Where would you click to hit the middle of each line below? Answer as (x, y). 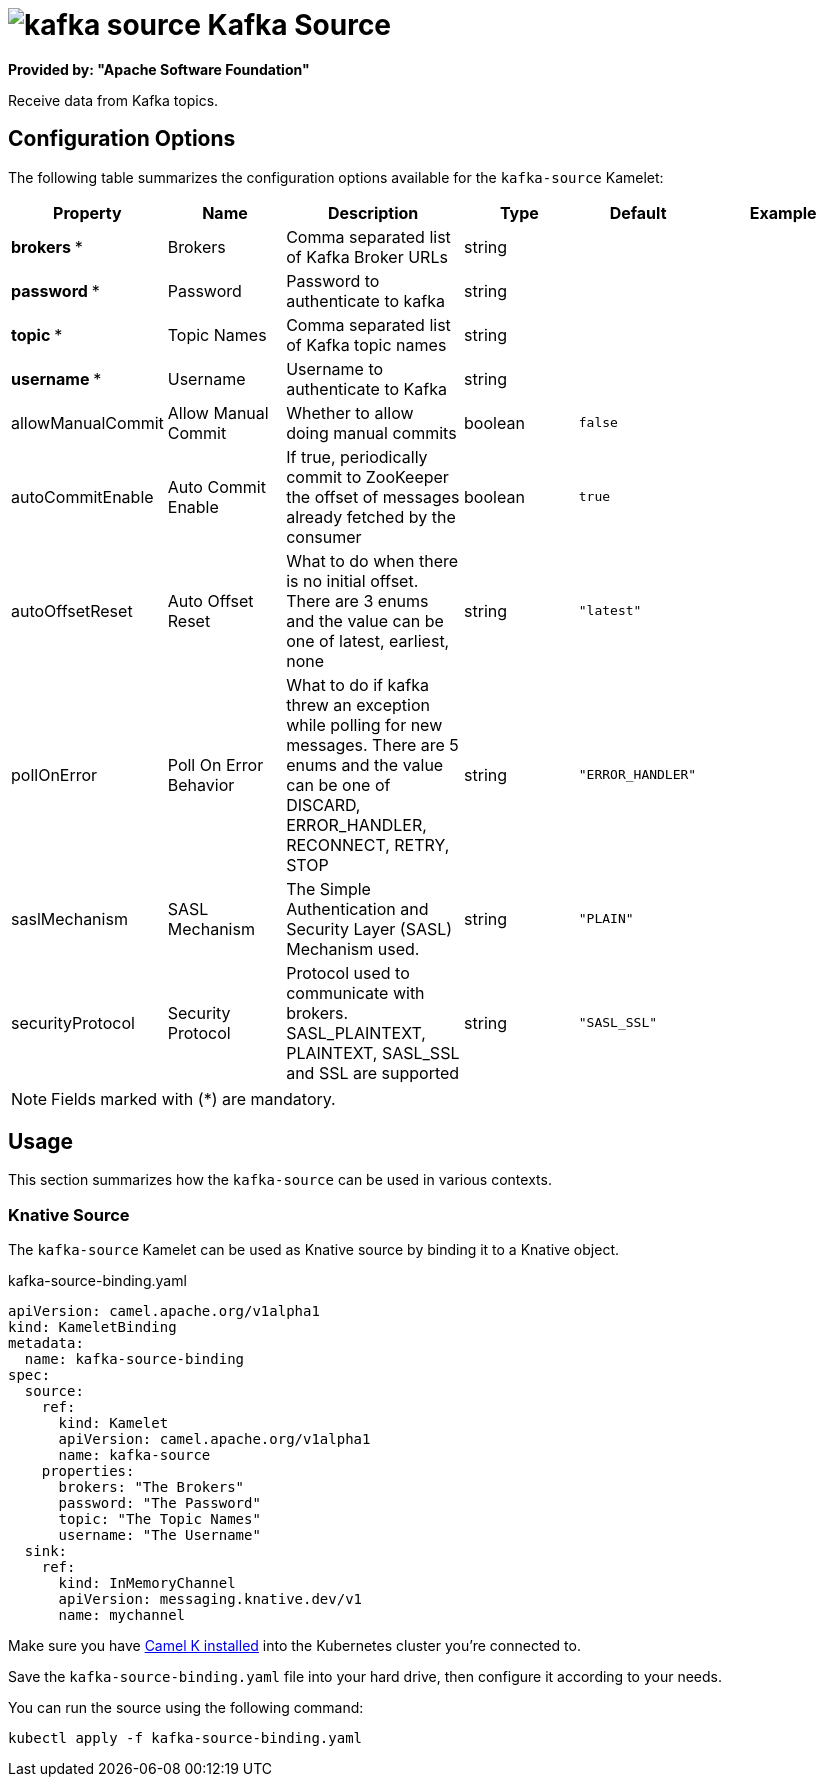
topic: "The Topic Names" (159, 1519)
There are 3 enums (357, 600)
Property (87, 212)
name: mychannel (122, 1615)
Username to (335, 368)
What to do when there (372, 560)
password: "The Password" (159, 1503)
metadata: (46, 1343)
